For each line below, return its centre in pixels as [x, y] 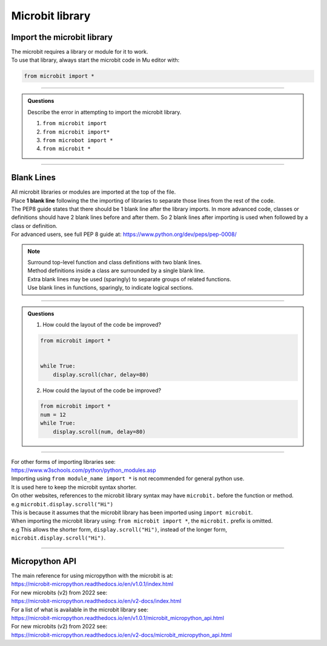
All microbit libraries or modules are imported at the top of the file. [94, 192]
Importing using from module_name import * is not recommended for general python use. [128, 478]
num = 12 [53, 415]
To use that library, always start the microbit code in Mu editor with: [95, 60]
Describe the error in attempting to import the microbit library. [104, 112]
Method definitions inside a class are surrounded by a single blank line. [116, 271]
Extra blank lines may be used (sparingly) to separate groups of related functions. [129, 279]
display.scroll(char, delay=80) [101, 374]
